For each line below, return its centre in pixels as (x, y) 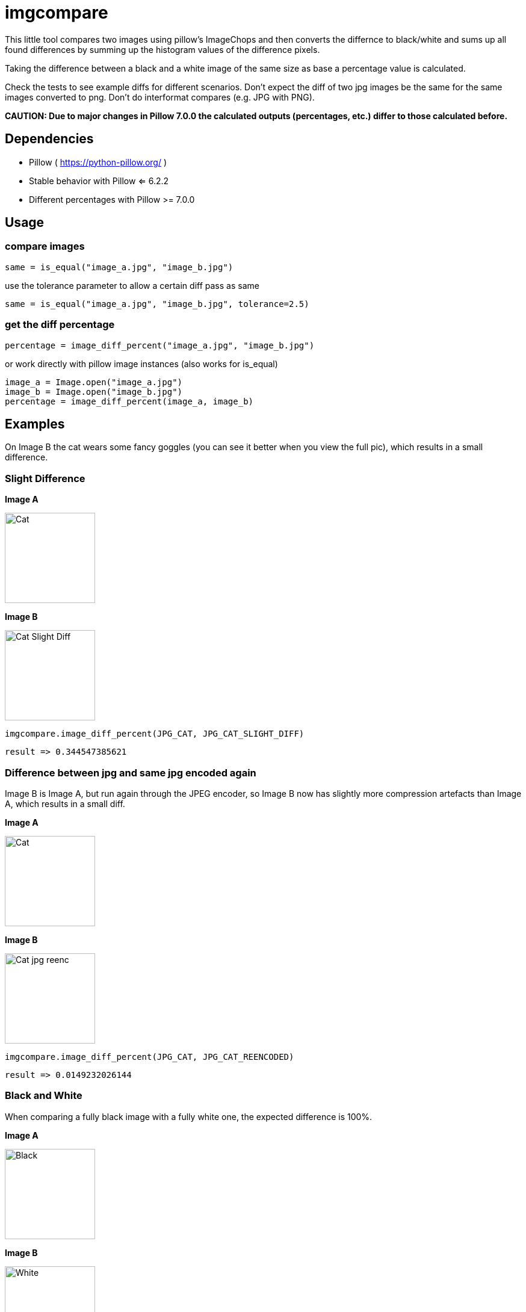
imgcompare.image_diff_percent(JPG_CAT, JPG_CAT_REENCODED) (150, 1057)
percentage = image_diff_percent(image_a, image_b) (129, 401)
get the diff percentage (60, 325)
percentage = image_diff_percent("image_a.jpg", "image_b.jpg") (160, 345)
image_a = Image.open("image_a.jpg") (94, 382)
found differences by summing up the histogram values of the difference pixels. (162, 49)
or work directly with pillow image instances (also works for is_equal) (141, 364)
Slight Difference (45, 478)
